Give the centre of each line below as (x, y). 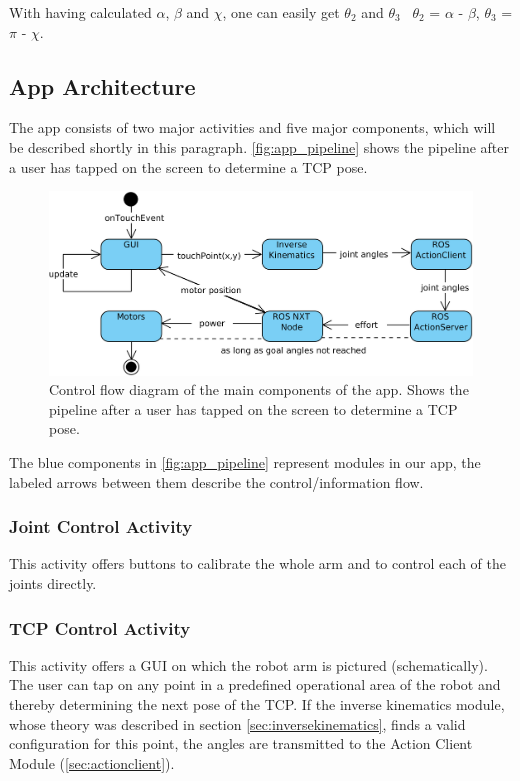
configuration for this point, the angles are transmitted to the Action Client (241, 743)
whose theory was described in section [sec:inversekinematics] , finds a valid (237, 723)
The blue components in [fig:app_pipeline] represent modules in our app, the (245, 461)
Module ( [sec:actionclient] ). (92, 762)
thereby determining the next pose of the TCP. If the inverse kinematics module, (257, 703)
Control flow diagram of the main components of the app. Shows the (259, 389)
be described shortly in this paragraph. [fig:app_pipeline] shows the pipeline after (259, 146)
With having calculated (80, 12)
